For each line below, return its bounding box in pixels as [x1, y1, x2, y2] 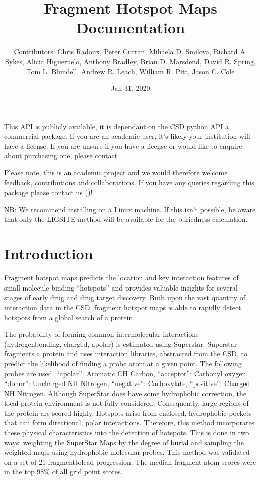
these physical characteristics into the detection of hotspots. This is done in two [4, 427, 249, 438]
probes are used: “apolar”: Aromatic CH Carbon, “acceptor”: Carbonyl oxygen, [4, 368, 248, 378]
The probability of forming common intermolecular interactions [4, 329, 199, 339]
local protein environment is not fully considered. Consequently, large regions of [4, 398, 249, 408]
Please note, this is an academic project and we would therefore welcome [4, 167, 228, 178]
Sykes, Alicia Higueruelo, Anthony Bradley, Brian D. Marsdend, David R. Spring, [5, 56, 256, 66]
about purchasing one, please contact [4, 150, 118, 161]
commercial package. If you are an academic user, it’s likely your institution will [4, 131, 250, 141]
